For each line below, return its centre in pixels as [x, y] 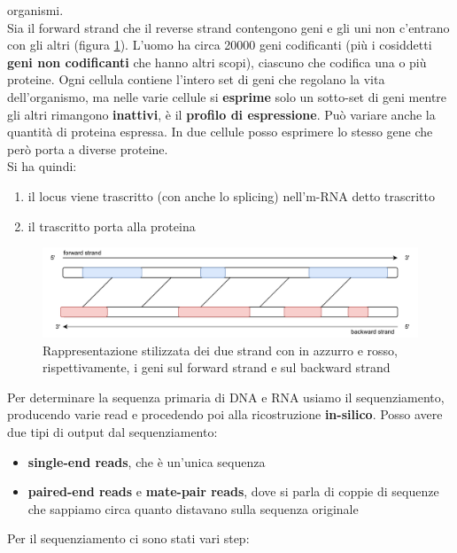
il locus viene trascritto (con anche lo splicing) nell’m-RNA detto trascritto [231, 195]
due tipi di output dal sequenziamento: [112, 431]
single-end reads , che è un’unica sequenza [147, 461]
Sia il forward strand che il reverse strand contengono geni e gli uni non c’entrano [228, 27]
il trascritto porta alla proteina [112, 226]
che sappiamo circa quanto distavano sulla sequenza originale [193, 508]
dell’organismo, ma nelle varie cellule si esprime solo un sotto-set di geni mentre [227, 96]
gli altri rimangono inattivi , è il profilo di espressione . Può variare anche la [221, 114]
